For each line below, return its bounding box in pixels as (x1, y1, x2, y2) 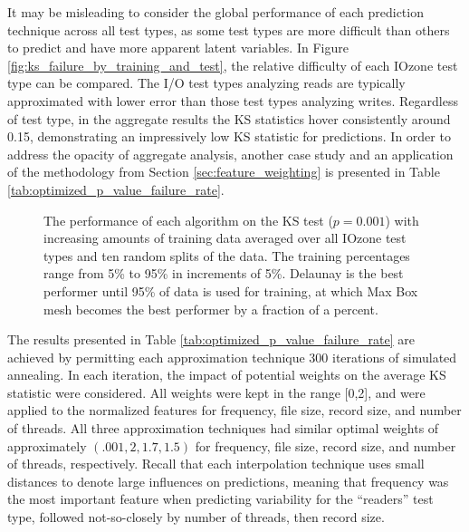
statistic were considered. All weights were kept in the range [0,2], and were (7, 382, 426, 401)
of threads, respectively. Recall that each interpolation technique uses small (7, 454, 425, 473)
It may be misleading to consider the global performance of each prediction (7, 3, 424, 21)
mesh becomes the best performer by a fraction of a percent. (43, 299, 378, 318)
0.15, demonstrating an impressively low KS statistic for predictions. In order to (7, 127, 451, 146)
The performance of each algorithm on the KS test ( (43, 210, 333, 229)
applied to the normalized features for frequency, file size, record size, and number (7, 401, 462, 420)
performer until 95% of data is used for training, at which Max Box (43, 281, 418, 300)
